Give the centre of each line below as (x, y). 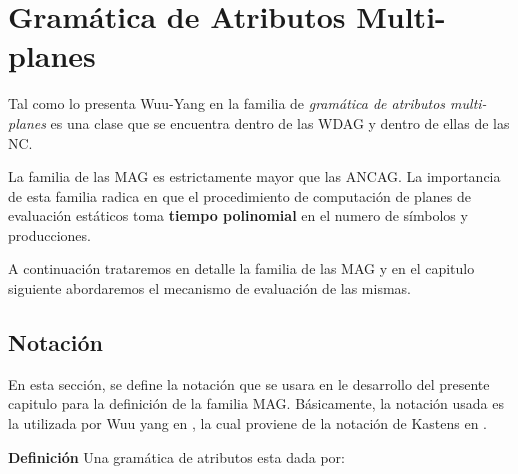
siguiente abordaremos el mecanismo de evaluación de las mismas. (209, 288)
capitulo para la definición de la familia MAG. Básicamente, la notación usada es (256, 403)
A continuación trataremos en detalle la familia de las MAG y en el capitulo (241, 268)
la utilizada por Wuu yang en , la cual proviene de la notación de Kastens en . (247, 423)
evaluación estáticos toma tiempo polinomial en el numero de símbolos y (238, 215)
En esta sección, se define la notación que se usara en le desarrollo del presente (249, 383)
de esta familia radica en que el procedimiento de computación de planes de (239, 195)
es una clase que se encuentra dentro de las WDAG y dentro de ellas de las (280, 122)
